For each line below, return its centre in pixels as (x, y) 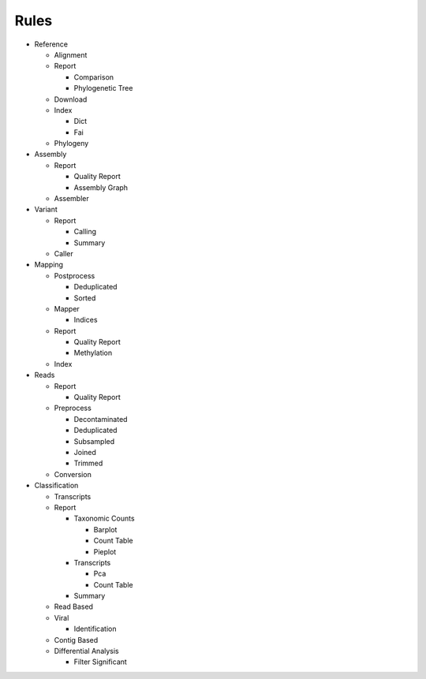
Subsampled (94, 441)
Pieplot (105, 551)
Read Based (74, 606)
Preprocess (73, 408)
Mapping (49, 265)
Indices (86, 320)
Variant (46, 210)
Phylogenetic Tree (103, 88)
